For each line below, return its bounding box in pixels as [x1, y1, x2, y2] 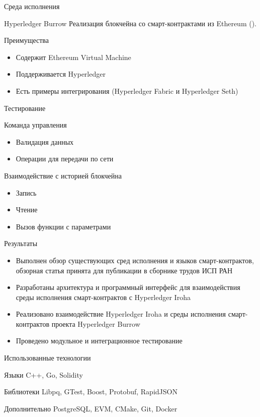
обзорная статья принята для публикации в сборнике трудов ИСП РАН [16, 265, 233, 275]
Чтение [16, 204, 38, 215]
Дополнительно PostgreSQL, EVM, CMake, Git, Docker [4, 403, 178, 413]
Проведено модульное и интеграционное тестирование [16, 335, 183, 346]
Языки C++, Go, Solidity [4, 369, 83, 380]
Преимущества [4, 35, 49, 45]
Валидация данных [16, 136, 74, 147]
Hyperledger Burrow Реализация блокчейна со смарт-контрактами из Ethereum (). [4, 18, 256, 28]
